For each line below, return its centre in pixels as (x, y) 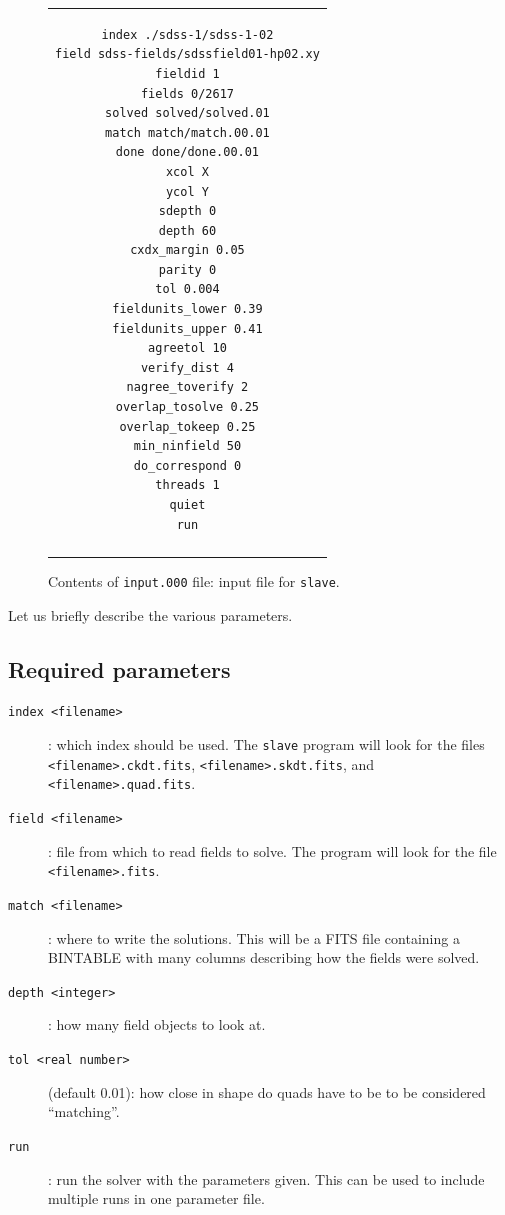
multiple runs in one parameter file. (156, 1198)
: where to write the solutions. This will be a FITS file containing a (254, 937)
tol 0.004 (187, 289)
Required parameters (119, 668)
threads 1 (187, 485)
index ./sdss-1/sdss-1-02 (187, 34)
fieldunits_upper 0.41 (187, 328)
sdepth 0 (187, 211)
